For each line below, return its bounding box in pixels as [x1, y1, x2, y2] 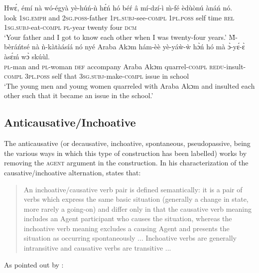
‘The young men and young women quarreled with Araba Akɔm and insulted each [4, 80, 255, 91]
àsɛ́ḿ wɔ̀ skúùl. [4, 51, 50, 61]
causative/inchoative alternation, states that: [4, 167, 141, 177]
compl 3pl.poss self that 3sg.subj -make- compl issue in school [4, 71, 189, 81]
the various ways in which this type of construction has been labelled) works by [4, 147, 247, 158]
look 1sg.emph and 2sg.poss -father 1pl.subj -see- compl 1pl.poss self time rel [4, 12, 235, 22]
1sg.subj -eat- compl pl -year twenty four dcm [4, 22, 137, 32]
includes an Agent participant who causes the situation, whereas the [23, 213, 232, 224]
